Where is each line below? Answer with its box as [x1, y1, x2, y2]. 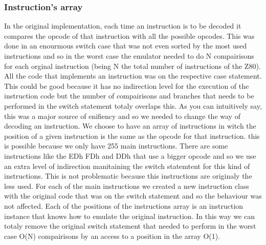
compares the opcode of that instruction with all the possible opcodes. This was [4, 30, 255, 41]
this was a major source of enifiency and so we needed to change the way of [4, 110, 240, 121]
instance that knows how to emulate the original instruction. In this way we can [4, 210, 255, 221]
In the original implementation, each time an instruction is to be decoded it [4, 20, 241, 31]
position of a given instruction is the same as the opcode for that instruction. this [4, 130, 260, 141]
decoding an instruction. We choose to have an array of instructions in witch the [4, 120, 256, 131]
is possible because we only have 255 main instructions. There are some [4, 140, 228, 151]
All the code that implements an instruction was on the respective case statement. [4, 70, 262, 81]
